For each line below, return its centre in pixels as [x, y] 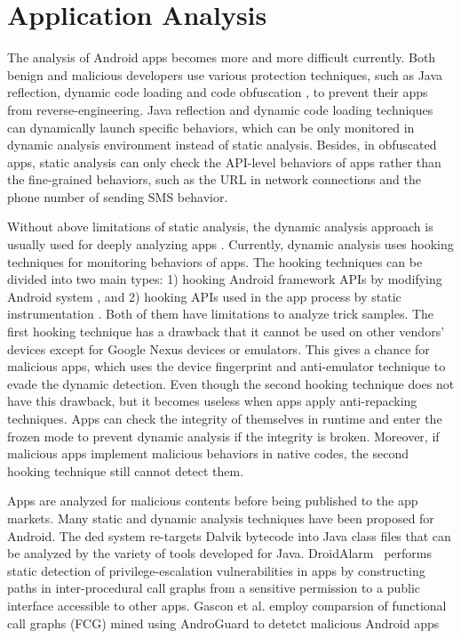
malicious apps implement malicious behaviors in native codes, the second [208, 453]
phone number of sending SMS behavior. [118, 196]
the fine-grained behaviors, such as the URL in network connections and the [214, 179]
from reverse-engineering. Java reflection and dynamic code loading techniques [220, 109]
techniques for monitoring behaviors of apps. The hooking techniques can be [215, 261]
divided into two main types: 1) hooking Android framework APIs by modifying [225, 279]
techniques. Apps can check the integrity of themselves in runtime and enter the [225, 418]
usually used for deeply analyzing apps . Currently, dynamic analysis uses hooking [230, 244]
